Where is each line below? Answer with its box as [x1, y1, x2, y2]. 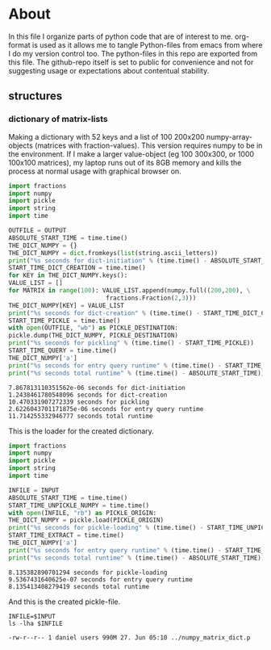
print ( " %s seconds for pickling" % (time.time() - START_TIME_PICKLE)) [8, 339, 254, 347]
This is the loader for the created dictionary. [8, 426, 155, 436]
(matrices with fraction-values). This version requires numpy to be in [35, 140, 263, 150]
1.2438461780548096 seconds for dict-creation [8, 391, 168, 399]
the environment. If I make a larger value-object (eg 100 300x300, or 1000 [8, 149, 255, 158]
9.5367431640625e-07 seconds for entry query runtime [8, 575, 194, 584]
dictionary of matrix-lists [8, 114, 108, 125]
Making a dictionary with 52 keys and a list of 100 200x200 [8, 132, 205, 141]
